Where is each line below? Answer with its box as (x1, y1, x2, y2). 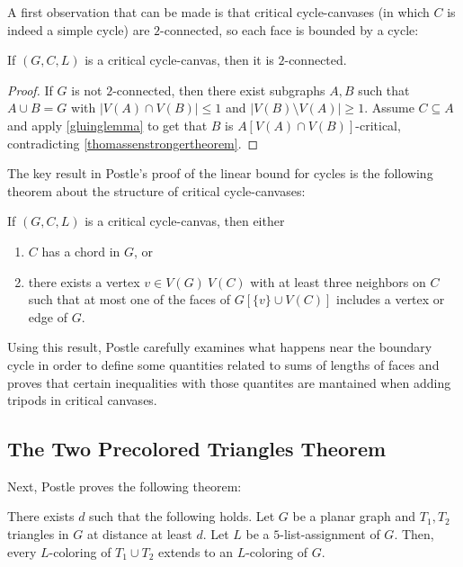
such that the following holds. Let (89, 507, 275, 526)
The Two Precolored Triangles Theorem (7, 435, 387, 463)
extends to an (158, 542, 233, 561)
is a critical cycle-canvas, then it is (85, 50, 274, 69)
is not (71, 80, 102, 99)
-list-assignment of (280, 525, 380, 544)
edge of (28, 307, 67, 326)
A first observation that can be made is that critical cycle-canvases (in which (7, 3, 430, 21)
